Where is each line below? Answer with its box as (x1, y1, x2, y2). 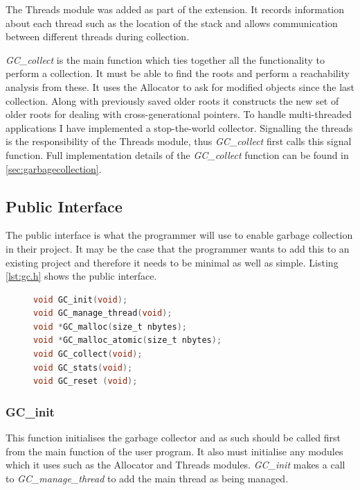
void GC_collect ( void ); (33, 349, 143, 360)
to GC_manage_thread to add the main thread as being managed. (6, 471, 289, 485)
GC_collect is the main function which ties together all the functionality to (6, 52, 325, 67)
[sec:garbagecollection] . (6, 161, 102, 176)
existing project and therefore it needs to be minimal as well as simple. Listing (6, 255, 339, 269)
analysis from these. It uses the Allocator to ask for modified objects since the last (6, 79, 354, 94)
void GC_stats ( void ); (33, 362, 133, 373)
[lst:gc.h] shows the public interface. (6, 269, 157, 283)
